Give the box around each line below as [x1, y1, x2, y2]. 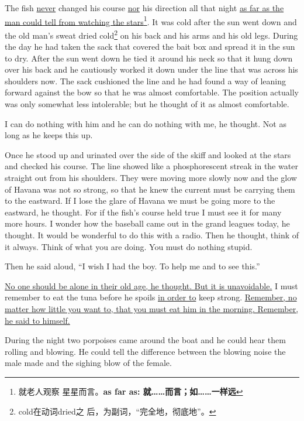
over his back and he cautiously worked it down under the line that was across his [5, 63, 298, 76]
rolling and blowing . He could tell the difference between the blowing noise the [5, 345, 286, 357]
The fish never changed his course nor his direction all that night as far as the [5, 2, 284, 13]
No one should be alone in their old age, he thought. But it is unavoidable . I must [5, 279, 298, 292]
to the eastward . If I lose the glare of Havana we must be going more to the [5, 194, 275, 207]
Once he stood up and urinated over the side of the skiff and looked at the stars [5, 148, 291, 160]
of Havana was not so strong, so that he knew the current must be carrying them [5, 183, 295, 195]
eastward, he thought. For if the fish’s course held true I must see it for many [5, 206, 282, 218]
